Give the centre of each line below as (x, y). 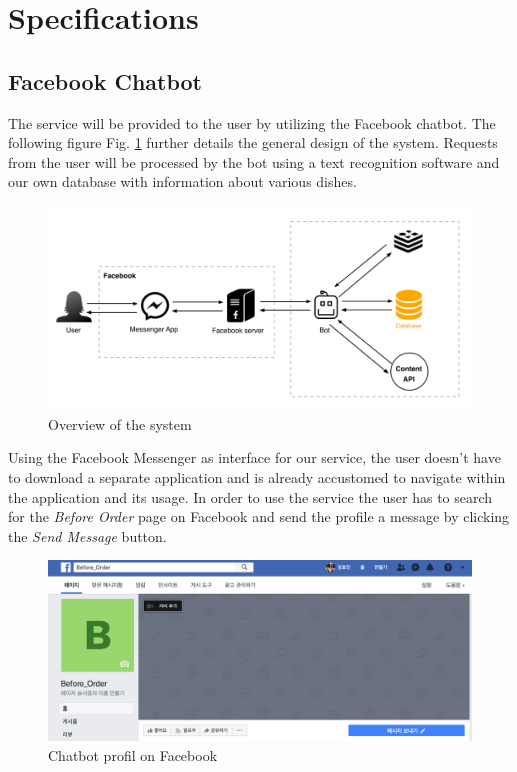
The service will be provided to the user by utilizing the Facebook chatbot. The (252, 122)
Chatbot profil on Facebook (133, 754)
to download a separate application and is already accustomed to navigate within (257, 476)
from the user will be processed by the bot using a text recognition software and (254, 161)
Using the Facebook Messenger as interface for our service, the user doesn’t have (254, 457)
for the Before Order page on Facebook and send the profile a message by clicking (259, 516)
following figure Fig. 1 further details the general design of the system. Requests (253, 142)
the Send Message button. (87, 535)
